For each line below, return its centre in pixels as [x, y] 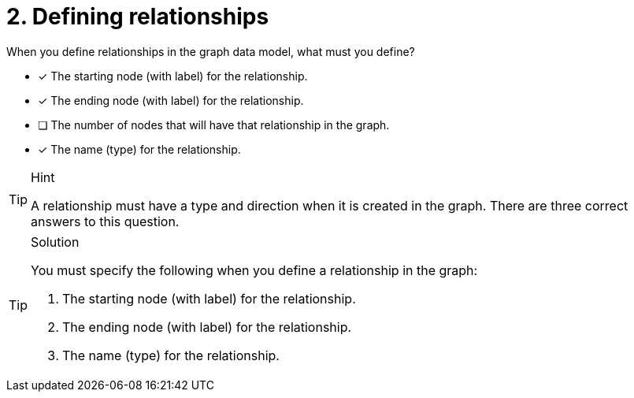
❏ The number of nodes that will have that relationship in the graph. [214, 125]
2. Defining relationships [138, 17]
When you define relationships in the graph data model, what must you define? [211, 51]
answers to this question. [105, 221]
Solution [55, 242]
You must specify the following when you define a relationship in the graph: [254, 270]
